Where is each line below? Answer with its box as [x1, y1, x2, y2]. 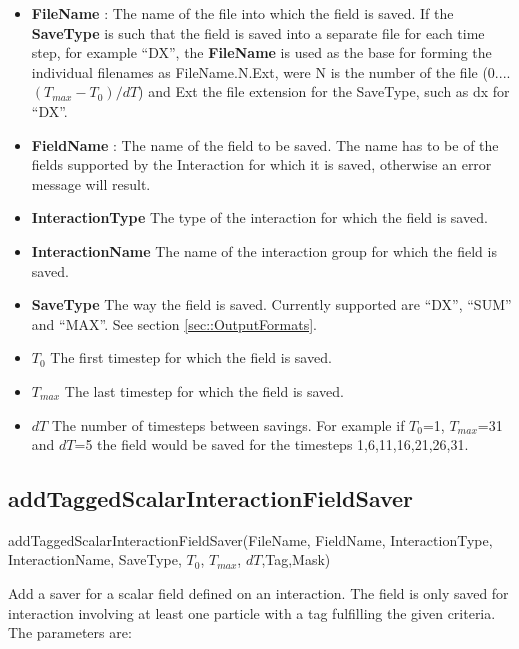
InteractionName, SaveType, [8, 549, 182, 570]
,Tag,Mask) [261, 549, 331, 570]
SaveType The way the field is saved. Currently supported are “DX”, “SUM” [31, 294, 512, 315]
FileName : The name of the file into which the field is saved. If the [31, 3, 454, 23]
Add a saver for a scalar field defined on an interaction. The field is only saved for [8, 583, 509, 604]
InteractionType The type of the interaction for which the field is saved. [31, 207, 488, 228]
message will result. [31, 173, 151, 194]
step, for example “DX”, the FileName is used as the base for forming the [31, 42, 492, 63]
